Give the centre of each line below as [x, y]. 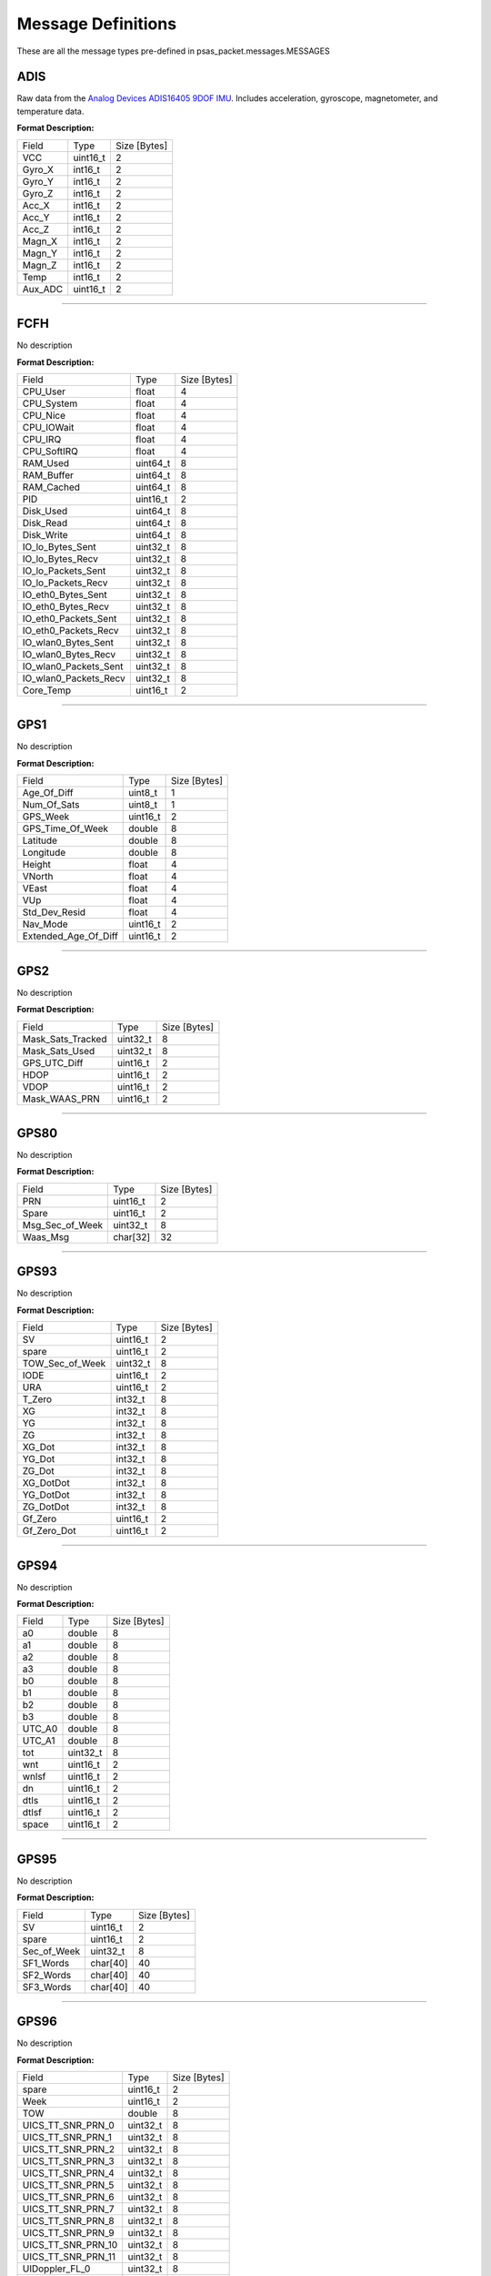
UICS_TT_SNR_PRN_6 [68, 2197]
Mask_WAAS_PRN [61, 1099]
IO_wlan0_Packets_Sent [73, 666]
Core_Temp [47, 690]
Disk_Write [45, 534]
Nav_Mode [45, 924]
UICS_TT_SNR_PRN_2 [69, 2149]
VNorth [38, 877]
